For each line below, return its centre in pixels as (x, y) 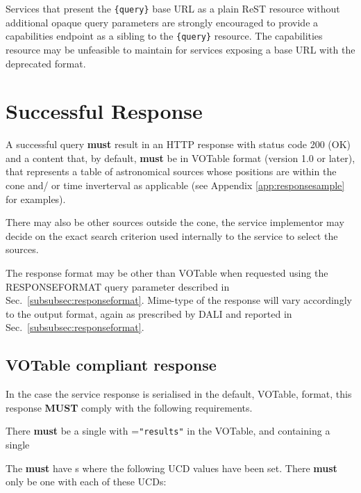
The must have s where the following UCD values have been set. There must (171, 468)
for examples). (36, 199)
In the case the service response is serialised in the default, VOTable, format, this (179, 394)
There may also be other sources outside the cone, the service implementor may (175, 222)
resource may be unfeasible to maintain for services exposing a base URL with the (180, 49)
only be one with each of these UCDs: (86, 482)
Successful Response (104, 111)
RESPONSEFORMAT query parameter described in (118, 286)
